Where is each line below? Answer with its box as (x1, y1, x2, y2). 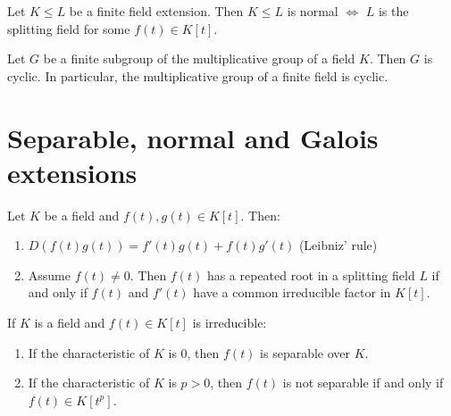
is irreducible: (192, 313, 267, 332)
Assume (28, 265, 71, 284)
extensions (7, 154, 138, 190)
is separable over (260, 343, 351, 362)
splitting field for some (7, 19, 130, 37)
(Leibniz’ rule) (298, 236, 378, 254)
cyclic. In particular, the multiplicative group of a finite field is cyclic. (7, 66, 388, 85)
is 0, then (168, 343, 220, 362)
